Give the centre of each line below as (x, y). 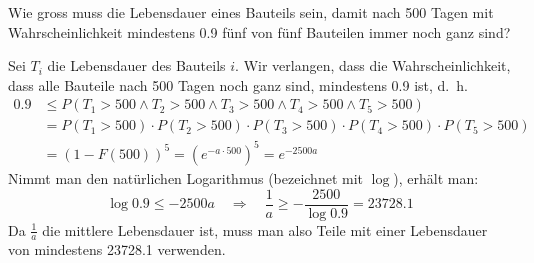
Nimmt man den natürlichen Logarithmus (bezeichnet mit (186, 177)
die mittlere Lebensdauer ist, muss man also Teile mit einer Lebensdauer (265, 229)
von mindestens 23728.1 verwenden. (117, 249)
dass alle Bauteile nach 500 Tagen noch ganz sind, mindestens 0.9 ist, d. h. (238, 84)
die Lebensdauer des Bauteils (136, 65)
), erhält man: (436, 177)
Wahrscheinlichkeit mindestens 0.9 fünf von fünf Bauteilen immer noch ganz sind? (259, 31)
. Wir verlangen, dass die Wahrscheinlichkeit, (373, 65)
